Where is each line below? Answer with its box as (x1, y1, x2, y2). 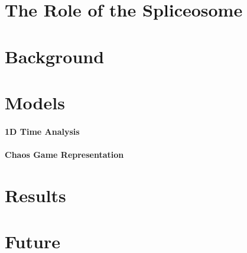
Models (5, 90, 65, 114)
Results (5, 183, 66, 207)
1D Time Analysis (5, 125, 80, 137)
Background (5, 44, 105, 68)
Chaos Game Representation (5, 148, 124, 160)
